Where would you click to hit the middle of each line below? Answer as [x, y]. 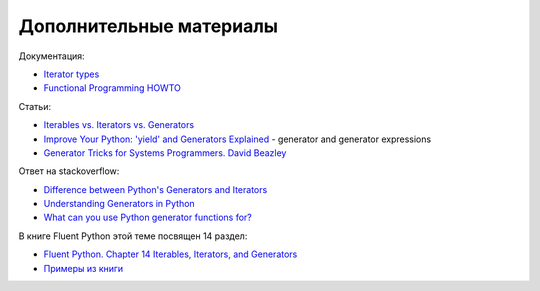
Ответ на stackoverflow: [69, 171]
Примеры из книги [83, 268]
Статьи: [35, 106]
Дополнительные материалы [148, 26]
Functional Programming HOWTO [112, 88]
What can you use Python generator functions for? [147, 217]
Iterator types [71, 74]
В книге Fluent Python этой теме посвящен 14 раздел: [133, 236]
